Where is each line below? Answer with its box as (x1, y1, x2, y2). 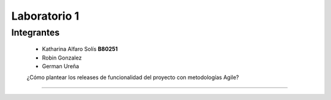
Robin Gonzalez (42, 54, 82, 61)
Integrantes (11, 27, 60, 38)
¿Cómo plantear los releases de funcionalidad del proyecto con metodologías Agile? (26, 74, 239, 81)
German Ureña (42, 62, 80, 70)
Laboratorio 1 (11, 9, 80, 23)
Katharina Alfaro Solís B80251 (42, 45, 118, 53)
